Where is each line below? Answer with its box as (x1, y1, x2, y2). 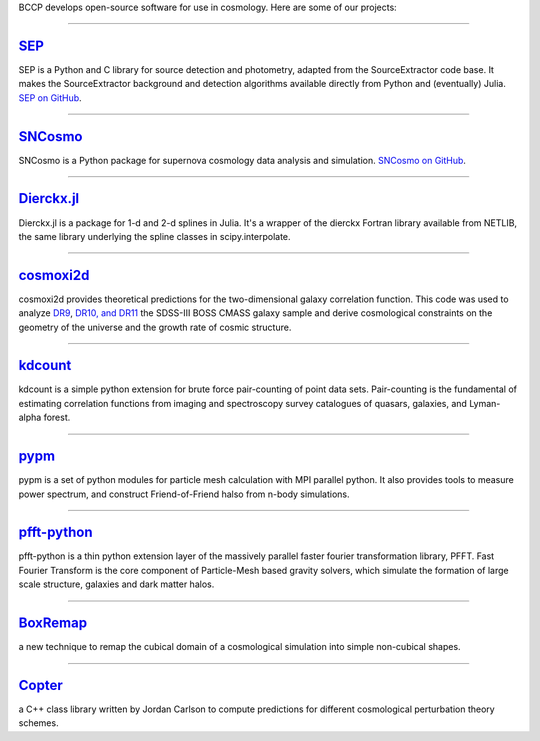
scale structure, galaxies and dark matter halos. (18, 578, 215, 590)
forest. (43, 411, 71, 424)
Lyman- (468, 397, 501, 409)
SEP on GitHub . (18, 91, 82, 104)
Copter (18, 676, 64, 694)
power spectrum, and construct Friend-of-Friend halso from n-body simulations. (18, 488, 350, 500)
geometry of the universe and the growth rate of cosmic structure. (18, 321, 292, 333)
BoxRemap (18, 615, 88, 632)
